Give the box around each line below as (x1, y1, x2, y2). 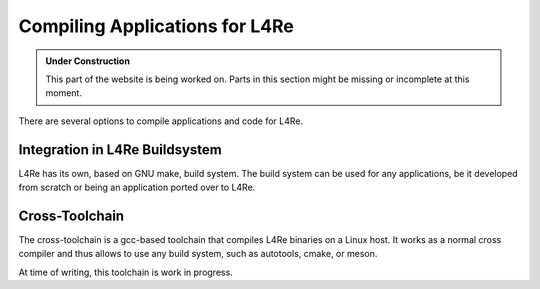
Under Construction (45, 55, 130, 67)
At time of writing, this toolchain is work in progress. (18, 266, 234, 278)
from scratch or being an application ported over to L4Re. (18, 181, 256, 194)
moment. (45, 87, 82, 99)
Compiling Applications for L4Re (18, 15, 294, 37)
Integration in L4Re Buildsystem (18, 141, 222, 158)
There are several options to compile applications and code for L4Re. (18, 115, 304, 127)
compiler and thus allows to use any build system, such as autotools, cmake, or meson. (18, 248, 378, 260)
